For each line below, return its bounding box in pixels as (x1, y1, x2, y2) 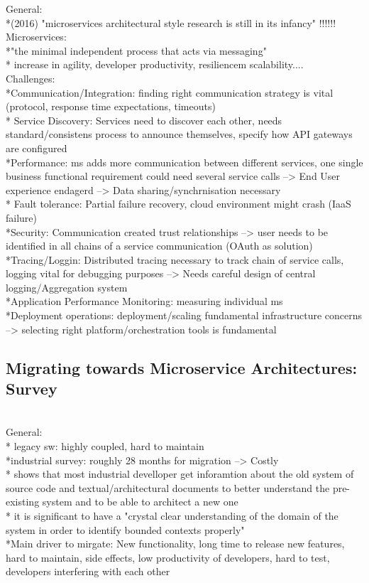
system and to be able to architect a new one (42, 494, 238, 509)
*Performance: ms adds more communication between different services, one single (6, 154, 363, 169)
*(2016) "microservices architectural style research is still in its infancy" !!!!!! (6, 15, 336, 30)
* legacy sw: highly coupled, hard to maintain (6, 439, 204, 454)
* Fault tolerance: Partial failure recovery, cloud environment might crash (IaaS (6, 196, 351, 211)
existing (6, 494, 40, 509)
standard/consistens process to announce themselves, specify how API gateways (6, 127, 353, 141)
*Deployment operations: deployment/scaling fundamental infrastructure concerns (6, 308, 363, 323)
